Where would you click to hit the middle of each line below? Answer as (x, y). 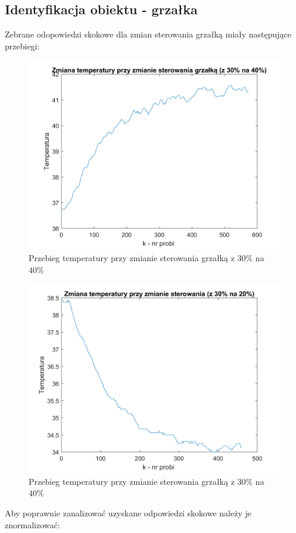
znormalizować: (32, 524)
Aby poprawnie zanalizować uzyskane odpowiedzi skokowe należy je (128, 512)
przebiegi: (22, 46)
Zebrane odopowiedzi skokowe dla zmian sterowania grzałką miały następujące (148, 34)
